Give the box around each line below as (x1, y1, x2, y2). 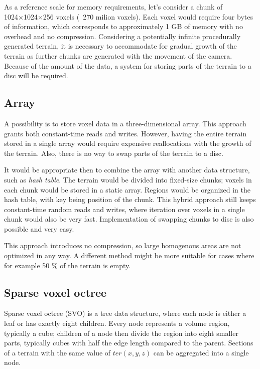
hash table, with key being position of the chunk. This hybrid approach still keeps (4, 194, 256, 205)
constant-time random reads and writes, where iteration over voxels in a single (4, 204, 245, 214)
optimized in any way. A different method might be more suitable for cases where (4, 250, 254, 261)
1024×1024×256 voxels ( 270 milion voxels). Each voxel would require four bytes (4, 11, 253, 22)
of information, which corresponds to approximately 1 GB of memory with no (4, 21, 243, 32)
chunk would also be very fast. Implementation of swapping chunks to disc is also (4, 214, 254, 224)
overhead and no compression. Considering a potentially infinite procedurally (4, 31, 241, 41)
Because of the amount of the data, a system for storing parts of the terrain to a (4, 60, 251, 71)
